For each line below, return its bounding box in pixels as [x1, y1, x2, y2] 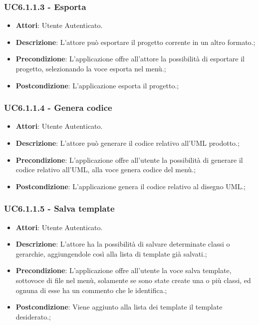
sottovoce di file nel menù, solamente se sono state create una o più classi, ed [15, 275, 251, 285]
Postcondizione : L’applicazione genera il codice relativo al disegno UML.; [15, 181, 246, 191]
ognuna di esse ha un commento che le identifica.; [15, 285, 167, 295]
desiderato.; [15, 311, 51, 322]
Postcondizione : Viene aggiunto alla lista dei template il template [15, 302, 223, 312]
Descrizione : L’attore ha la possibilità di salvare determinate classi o [15, 239, 230, 249]
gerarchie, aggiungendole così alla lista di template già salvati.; [15, 248, 207, 259]
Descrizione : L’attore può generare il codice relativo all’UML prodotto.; [15, 138, 240, 148]
